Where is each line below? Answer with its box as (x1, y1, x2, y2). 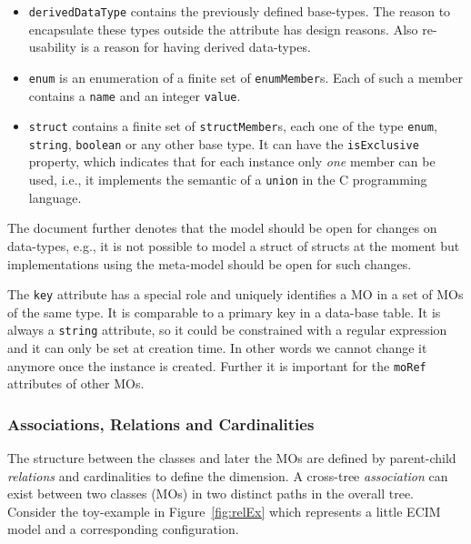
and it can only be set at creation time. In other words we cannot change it (7, 338, 427, 357)
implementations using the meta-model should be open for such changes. (7, 254, 412, 273)
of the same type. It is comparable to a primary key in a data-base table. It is (7, 302, 441, 321)
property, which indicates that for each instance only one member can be (28, 152, 436, 171)
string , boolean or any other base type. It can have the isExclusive (28, 134, 419, 153)
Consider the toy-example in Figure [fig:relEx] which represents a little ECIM (7, 501, 441, 520)
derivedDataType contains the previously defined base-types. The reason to (28, 2, 451, 20)
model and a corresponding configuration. (7, 519, 239, 539)
